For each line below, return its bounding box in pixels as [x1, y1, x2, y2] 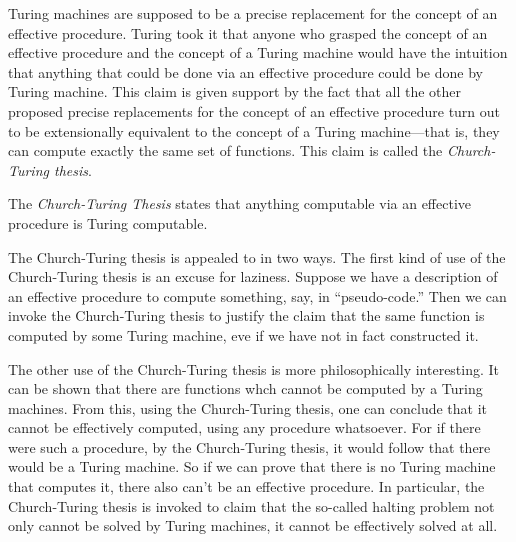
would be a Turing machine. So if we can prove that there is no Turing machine [8, 456, 496, 477]
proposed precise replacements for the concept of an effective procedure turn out [8, 100, 501, 121]
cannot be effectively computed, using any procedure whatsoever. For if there [8, 417, 481, 438]
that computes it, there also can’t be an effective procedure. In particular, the [8, 476, 485, 497]
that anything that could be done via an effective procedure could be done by [8, 61, 483, 82]
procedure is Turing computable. [8, 212, 208, 233]
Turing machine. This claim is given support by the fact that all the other [8, 81, 462, 102]
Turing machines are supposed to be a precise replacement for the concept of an [8, 3, 498, 23]
